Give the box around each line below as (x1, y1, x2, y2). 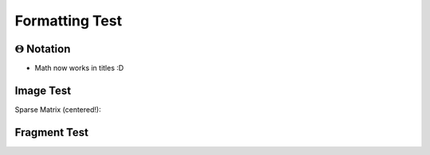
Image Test (14, 83, 72, 97)
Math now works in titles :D (34, 64, 124, 73)
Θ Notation (14, 42, 71, 56)
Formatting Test (14, 12, 123, 29)
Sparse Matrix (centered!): (14, 104, 101, 114)
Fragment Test (14, 126, 89, 139)
